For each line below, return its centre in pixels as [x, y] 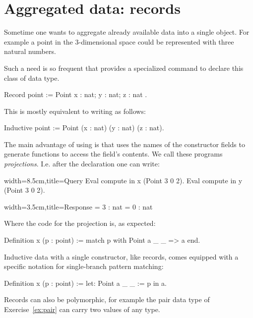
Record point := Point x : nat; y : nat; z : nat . [76, 94]
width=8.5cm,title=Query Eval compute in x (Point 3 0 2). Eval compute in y [123, 180]
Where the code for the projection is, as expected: [80, 223]
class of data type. [32, 78]
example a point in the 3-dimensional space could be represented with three [119, 41]
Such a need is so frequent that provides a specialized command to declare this [124, 68]
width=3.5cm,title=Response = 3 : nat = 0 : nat [78, 206]
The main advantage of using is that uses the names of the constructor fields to [125, 144]
